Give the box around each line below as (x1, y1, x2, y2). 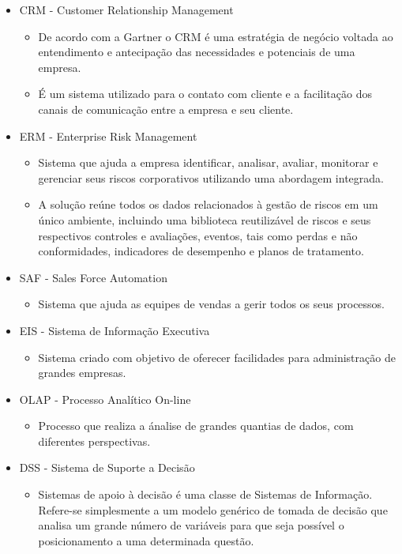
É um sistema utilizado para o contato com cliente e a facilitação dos (38, 85, 372, 102)
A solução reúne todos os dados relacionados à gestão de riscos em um (38, 196, 378, 213)
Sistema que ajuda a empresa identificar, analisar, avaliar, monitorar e (38, 154, 378, 171)
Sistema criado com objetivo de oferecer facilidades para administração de (38, 349, 396, 365)
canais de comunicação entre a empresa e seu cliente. (38, 100, 294, 117)
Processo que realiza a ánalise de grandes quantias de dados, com (38, 417, 354, 434)
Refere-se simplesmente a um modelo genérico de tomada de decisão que (38, 501, 388, 518)
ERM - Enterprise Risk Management (19, 127, 197, 144)
